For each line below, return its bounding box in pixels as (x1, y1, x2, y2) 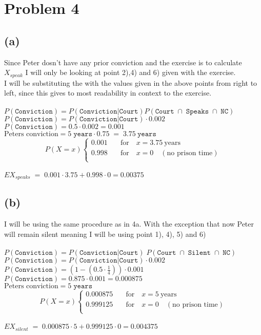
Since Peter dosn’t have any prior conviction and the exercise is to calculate (4, 57, 242, 67)
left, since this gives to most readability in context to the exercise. (4, 87, 212, 98)
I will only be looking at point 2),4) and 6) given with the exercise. (25, 67, 236, 78)
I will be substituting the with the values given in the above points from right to (4, 77, 257, 88)
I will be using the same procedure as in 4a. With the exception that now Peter (4, 218, 254, 229)
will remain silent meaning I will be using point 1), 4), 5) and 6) (4, 228, 206, 239)
